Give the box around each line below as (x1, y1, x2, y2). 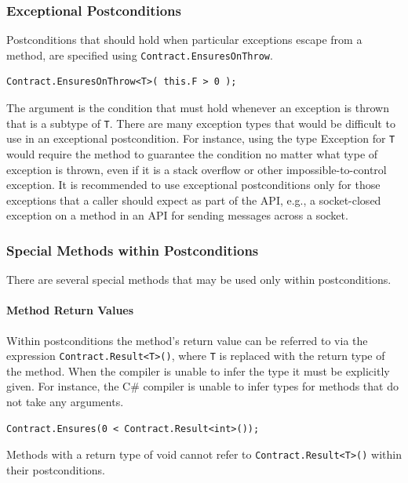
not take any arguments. (6, 393, 124, 409)
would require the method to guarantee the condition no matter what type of (6, 145, 378, 162)
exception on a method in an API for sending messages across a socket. (6, 207, 348, 223)
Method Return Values (6, 302, 134, 318)
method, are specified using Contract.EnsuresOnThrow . (6, 46, 273, 63)
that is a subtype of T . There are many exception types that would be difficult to (6, 114, 395, 131)
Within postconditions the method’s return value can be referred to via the (6, 332, 368, 348)
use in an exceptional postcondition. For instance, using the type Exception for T (6, 130, 395, 147)
